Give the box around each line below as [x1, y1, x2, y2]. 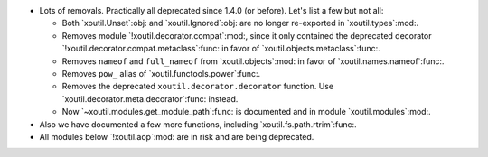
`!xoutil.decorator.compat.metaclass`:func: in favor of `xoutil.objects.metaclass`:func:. [61, 43, 381, 54]
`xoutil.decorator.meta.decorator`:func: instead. [61, 93, 239, 104]
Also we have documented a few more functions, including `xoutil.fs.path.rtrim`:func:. [39, 118, 357, 130]
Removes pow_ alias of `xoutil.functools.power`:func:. [61, 68, 261, 78]
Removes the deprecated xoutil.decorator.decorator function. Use [61, 81, 334, 92]
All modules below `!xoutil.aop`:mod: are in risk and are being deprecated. [39, 131, 314, 142]
